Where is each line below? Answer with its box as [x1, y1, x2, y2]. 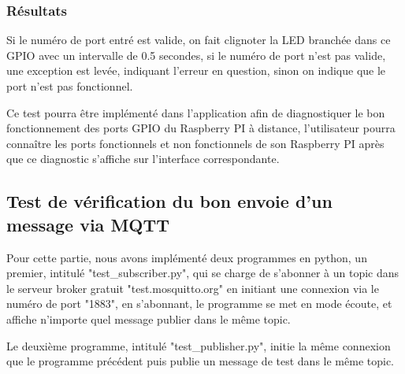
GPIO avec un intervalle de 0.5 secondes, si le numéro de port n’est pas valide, [6, 46, 386, 63]
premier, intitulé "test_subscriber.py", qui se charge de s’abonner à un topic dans [6, 265, 399, 281]
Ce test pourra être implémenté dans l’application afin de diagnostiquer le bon [6, 104, 385, 120]
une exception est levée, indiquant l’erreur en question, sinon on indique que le [6, 62, 386, 79]
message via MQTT [6, 212, 170, 236]
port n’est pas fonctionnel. [6, 78, 133, 94]
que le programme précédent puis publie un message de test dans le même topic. [6, 353, 394, 369]
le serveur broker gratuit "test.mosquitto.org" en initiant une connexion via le [6, 280, 379, 296]
